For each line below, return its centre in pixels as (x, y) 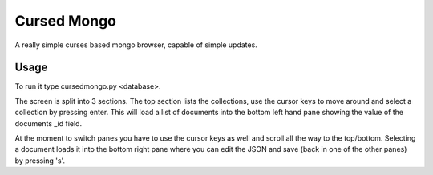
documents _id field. (49, 123)
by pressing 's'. (40, 161)
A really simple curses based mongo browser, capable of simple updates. (136, 45)
